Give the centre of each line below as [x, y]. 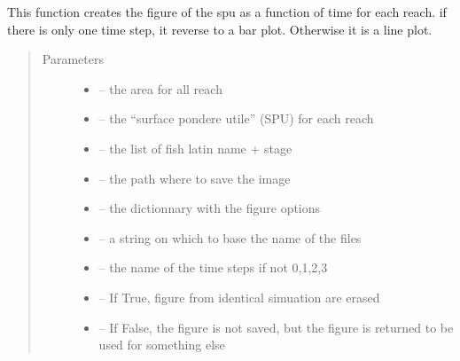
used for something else [162, 345]
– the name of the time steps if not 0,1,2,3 [213, 267]
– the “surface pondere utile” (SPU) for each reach [236, 118]
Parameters [73, 59]
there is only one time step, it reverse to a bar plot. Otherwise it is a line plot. [220, 29]
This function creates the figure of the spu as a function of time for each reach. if [227, 12]
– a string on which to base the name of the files [230, 237]
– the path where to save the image [195, 178]
